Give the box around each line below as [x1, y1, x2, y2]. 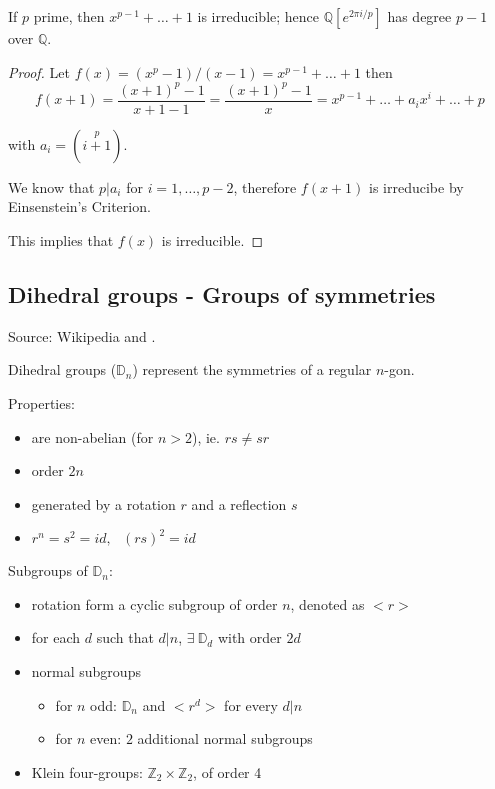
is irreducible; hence [197, 6, 320, 26]
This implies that [8, 229, 114, 250]
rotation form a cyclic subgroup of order [31, 593, 278, 614]
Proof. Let [8, 61, 70, 82]
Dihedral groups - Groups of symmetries [8, 278, 436, 309]
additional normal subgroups [137, 728, 313, 749]
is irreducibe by [369, 176, 464, 197]
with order [217, 627, 282, 648]
